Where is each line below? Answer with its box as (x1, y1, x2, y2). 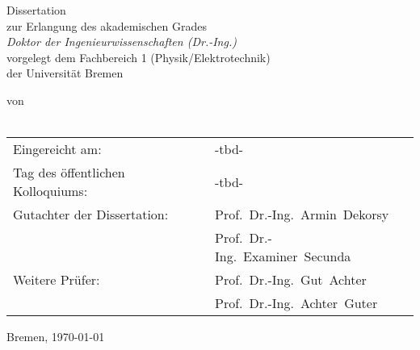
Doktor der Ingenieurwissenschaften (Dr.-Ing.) (6, 33, 237, 50)
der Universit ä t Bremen (6, 65, 124, 81)
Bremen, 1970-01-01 (6, 328, 105, 345)
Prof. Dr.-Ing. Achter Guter (214, 294, 378, 313)
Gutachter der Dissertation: (13, 205, 169, 224)
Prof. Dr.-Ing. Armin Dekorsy (214, 205, 389, 224)
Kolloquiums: (13, 181, 88, 201)
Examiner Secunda (243, 247, 351, 266)
